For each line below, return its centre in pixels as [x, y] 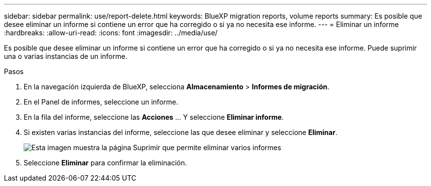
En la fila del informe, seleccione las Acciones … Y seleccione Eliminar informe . [154, 117]
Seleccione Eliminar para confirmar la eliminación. [105, 163]
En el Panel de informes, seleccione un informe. [101, 102]
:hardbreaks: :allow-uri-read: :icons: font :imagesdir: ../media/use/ [111, 33]
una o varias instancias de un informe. [66, 56]
